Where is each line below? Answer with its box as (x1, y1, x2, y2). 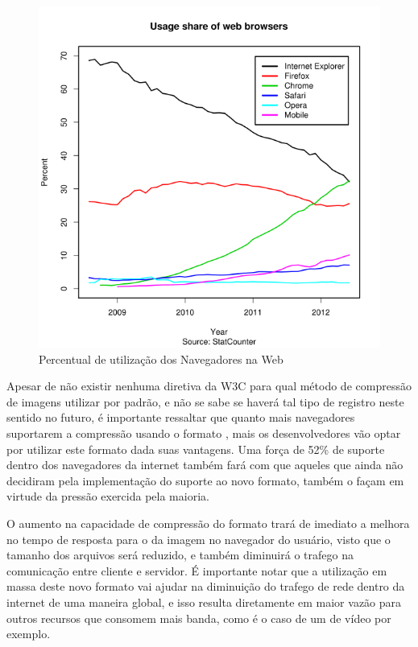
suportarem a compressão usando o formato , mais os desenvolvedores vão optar (6, 424, 401, 441)
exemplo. (6, 625, 51, 642)
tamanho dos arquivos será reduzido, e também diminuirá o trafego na (6, 546, 354, 563)
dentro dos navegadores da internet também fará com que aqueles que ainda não (6, 456, 404, 473)
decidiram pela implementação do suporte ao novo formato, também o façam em (6, 472, 404, 488)
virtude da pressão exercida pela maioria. (6, 488, 209, 505)
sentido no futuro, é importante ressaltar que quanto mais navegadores (6, 409, 355, 426)
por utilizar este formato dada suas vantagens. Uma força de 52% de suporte (6, 440, 385, 457)
